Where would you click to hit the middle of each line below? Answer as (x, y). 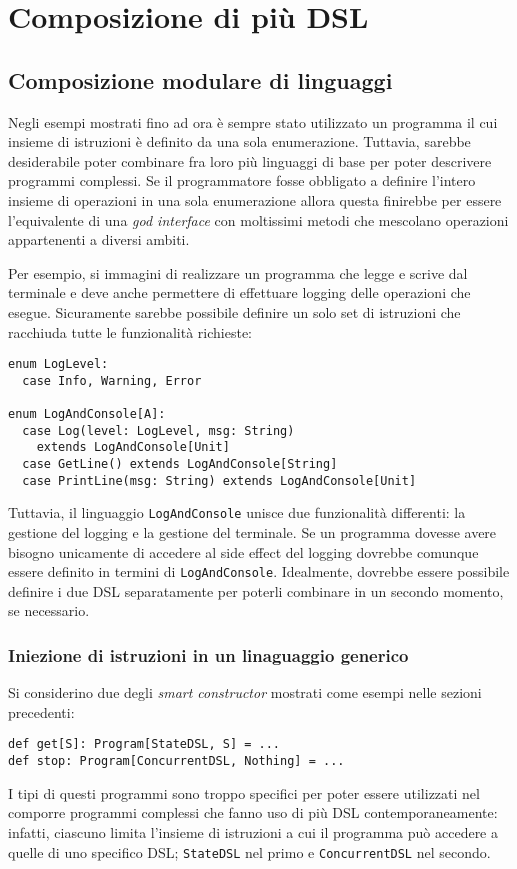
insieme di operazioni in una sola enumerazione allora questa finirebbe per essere (255, 199)
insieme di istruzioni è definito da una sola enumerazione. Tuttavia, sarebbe (239, 141)
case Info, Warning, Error (112, 380)
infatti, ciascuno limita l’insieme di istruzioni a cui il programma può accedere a (253, 831)
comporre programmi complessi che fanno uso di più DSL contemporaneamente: (253, 812)
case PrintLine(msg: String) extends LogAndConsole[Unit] (219, 480)
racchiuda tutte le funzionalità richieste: (130, 331)
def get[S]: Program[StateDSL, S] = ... (144, 744)
